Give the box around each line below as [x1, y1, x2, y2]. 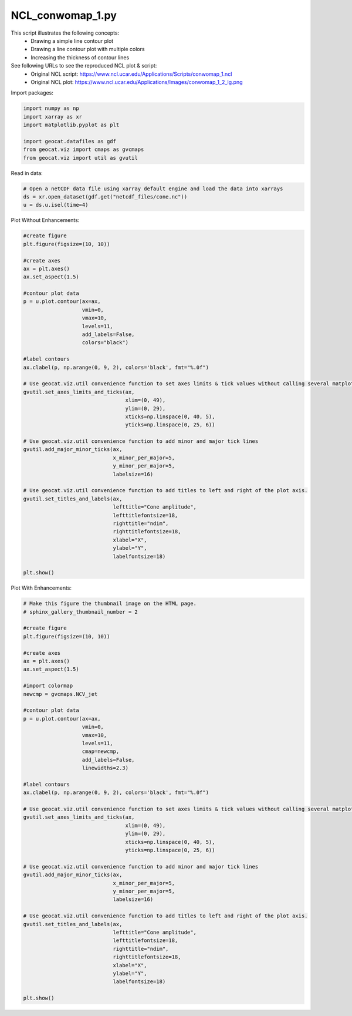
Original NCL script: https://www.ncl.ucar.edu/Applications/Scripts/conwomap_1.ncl [31, 70, 232, 78]
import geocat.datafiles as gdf [23, 138, 117, 144]
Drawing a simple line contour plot [31, 37, 114, 44]
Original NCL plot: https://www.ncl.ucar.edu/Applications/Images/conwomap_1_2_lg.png [31, 78, 243, 85]
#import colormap [23, 682, 73, 689]
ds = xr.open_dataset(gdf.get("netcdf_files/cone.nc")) [23, 193, 188, 200]
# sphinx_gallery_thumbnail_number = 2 [23, 608, 138, 615]
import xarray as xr [23, 113, 82, 120]
